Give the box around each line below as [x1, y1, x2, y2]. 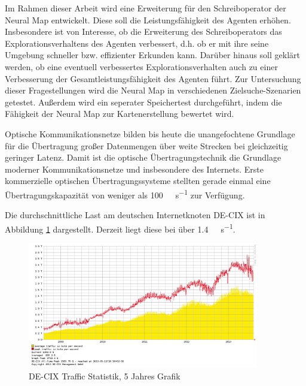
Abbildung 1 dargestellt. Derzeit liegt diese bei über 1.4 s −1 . [5, 221, 235, 235]
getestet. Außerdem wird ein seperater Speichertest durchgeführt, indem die [5, 95, 282, 108]
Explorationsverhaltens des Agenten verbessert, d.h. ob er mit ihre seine [5, 37, 269, 49]
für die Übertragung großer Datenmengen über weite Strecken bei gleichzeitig [5, 139, 288, 152]
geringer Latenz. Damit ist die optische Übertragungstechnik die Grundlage [5, 151, 281, 164]
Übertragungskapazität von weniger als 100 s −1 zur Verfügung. [5, 186, 245, 201]
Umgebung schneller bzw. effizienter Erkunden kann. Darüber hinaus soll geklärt [5, 49, 301, 61]
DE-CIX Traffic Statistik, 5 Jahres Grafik [29, 369, 180, 382]
